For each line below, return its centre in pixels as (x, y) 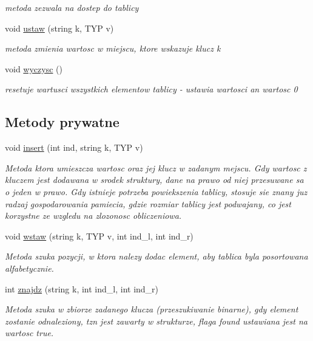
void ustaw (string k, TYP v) (59, 28)
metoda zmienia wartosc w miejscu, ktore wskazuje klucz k (113, 48)
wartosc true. (29, 333)
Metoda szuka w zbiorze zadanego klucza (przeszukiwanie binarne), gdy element (152, 309)
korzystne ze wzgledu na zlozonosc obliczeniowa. (93, 215)
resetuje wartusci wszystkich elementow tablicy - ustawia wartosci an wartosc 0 (151, 89)
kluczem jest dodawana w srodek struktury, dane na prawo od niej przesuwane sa (154, 180)
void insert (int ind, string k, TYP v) (74, 147)
